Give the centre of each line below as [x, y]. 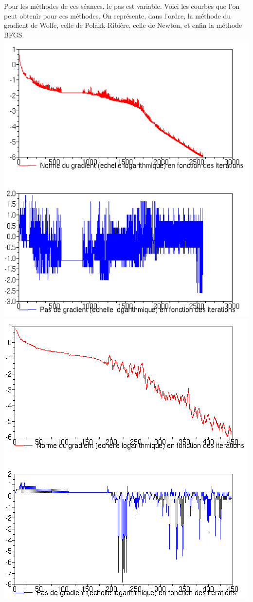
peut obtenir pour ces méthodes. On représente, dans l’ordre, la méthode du [117, 15]
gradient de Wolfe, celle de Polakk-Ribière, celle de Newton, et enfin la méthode [123, 25]
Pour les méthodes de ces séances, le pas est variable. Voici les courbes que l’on [122, 6]
